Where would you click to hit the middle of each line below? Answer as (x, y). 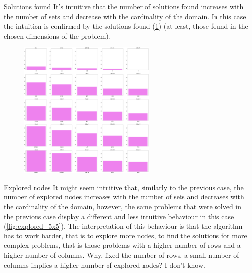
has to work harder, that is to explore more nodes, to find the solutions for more (126, 235)
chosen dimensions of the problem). (57, 35)
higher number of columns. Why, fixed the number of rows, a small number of (122, 255)
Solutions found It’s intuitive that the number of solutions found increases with (124, 6)
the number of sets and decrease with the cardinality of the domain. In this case (125, 16)
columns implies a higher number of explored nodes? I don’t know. (105, 264)
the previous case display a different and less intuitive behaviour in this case (119, 216)
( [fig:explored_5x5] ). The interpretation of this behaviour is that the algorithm (123, 226)
